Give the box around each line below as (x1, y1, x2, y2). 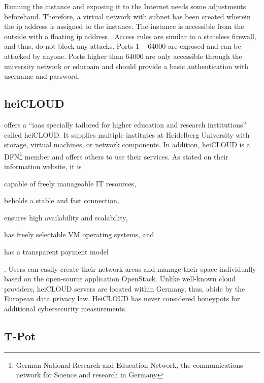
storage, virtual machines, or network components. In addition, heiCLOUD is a (4, 139, 250, 150)
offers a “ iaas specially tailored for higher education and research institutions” (4, 119, 247, 130)
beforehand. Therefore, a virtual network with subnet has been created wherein (4, 11, 251, 21)
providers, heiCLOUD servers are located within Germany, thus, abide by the (4, 283, 245, 294)
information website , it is (4, 161, 82, 171)
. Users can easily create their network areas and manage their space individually (4, 263, 256, 274)
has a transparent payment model (4, 246, 109, 257)
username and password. (4, 71, 80, 81)
